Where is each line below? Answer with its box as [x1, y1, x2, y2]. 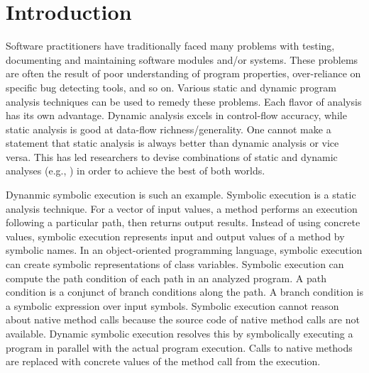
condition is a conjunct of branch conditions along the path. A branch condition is [6, 284, 363, 299]
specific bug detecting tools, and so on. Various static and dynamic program [6, 79, 337, 94]
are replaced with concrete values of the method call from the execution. [6, 354, 321, 369]
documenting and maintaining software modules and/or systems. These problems [6, 52, 358, 67]
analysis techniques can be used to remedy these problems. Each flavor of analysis [6, 94, 362, 108]
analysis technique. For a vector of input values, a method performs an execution [6, 201, 358, 216]
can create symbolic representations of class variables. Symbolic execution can [6, 257, 344, 272]
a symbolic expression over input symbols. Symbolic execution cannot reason [6, 298, 339, 313]
